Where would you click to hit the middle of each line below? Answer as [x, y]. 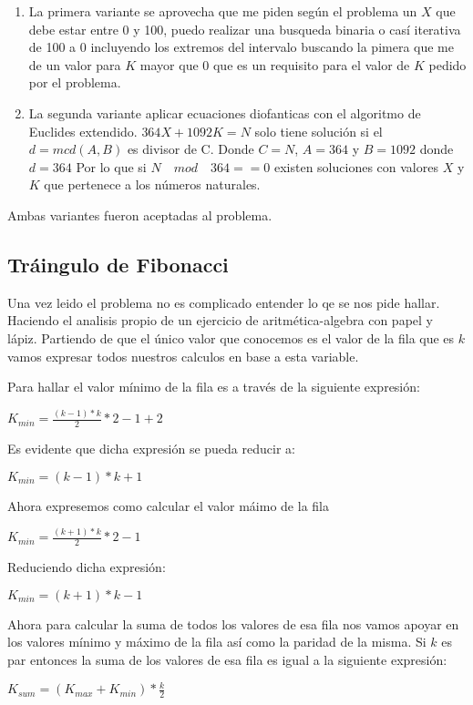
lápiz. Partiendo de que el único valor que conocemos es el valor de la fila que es [231, 337]
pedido [447, 64]
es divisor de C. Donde [190, 149]
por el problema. [75, 82]
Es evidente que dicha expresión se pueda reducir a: [151, 448]
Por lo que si [111, 166]
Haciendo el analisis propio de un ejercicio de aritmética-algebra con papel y [220, 320]
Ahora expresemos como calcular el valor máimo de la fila [168, 505]
